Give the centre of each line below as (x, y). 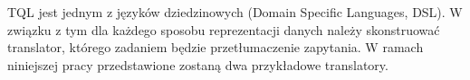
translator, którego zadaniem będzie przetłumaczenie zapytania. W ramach (216, 47)
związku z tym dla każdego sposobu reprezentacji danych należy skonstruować (224, 29)
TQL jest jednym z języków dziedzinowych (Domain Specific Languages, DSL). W (235, 12)
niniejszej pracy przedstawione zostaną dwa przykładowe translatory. (198, 64)
